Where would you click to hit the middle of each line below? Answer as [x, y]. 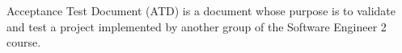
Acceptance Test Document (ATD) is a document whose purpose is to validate [201, 10]
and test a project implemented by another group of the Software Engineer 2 [197, 26]
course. [24, 42]
